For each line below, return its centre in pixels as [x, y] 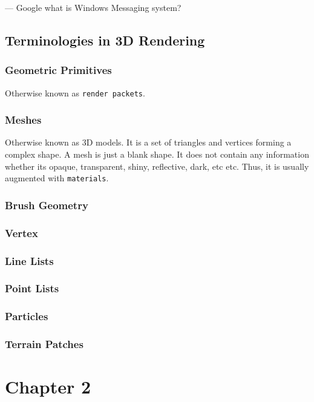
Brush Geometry [47, 205]
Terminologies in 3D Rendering [105, 40]
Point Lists [32, 288]
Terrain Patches [44, 344]
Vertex [21, 233]
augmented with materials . [57, 178]
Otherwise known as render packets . [75, 92]
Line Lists [29, 260]
